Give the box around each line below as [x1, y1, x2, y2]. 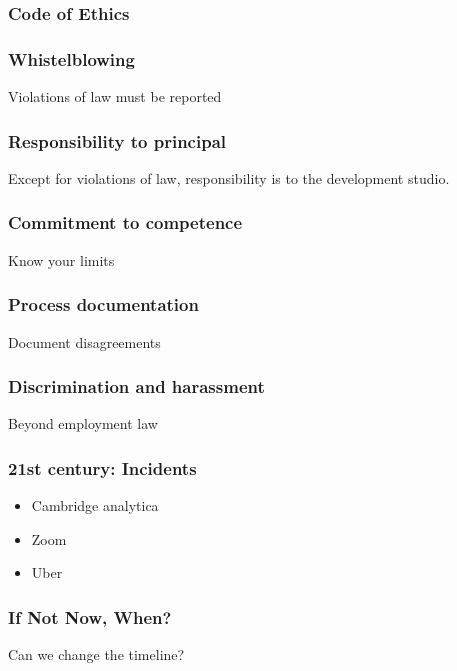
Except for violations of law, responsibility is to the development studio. [8, 167, 450, 188]
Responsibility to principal [8, 128, 227, 153]
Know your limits [8, 249, 115, 270]
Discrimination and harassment [8, 374, 265, 399]
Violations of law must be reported [8, 86, 222, 107]
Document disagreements [8, 331, 161, 352]
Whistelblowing [8, 46, 135, 71]
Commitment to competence [8, 210, 243, 235]
